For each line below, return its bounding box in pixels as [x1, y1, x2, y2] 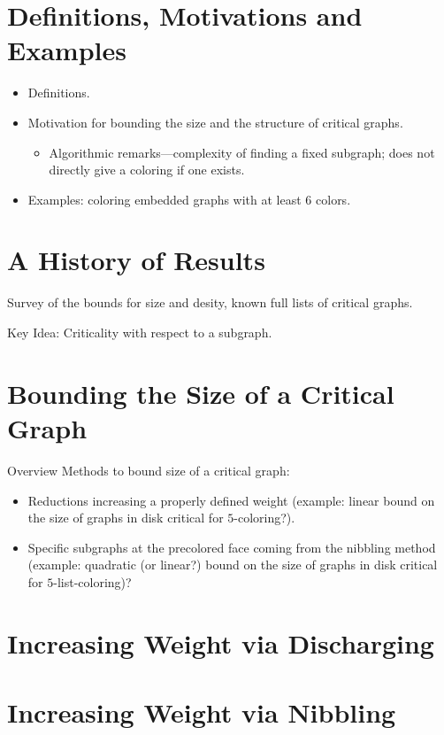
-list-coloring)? [53, 572, 132, 591]
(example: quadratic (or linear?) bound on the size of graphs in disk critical [27, 555, 438, 574]
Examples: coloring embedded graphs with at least [27, 190, 302, 208]
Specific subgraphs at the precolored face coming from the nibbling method [27, 538, 436, 556]
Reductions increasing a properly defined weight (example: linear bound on [27, 491, 435, 509]
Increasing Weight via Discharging [7, 624, 434, 661]
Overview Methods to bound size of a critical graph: [7, 460, 290, 479]
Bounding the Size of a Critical [7, 375, 394, 411]
